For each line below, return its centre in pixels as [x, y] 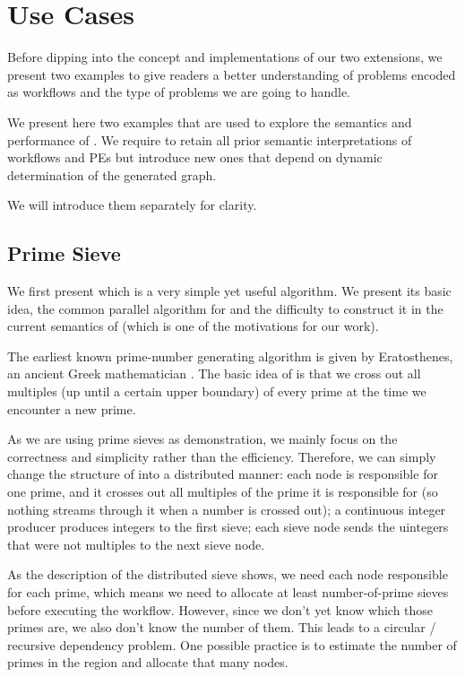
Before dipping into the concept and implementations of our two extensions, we [225, 57]
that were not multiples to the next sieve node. [136, 544]
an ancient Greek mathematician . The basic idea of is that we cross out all [214, 373]
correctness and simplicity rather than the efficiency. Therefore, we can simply [222, 456]
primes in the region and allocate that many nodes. [148, 662]
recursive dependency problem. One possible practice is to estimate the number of [232, 644]
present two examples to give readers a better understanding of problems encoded [232, 74]
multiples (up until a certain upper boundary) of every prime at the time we [217, 391]
